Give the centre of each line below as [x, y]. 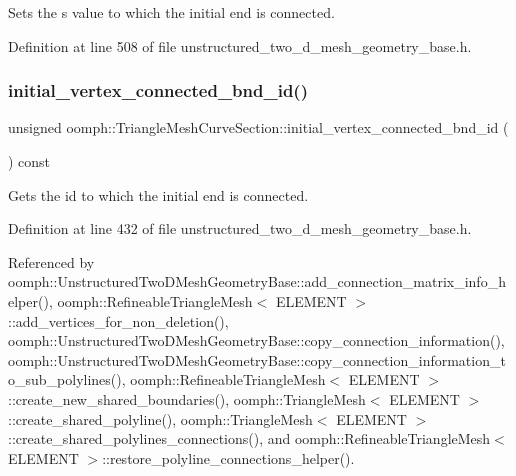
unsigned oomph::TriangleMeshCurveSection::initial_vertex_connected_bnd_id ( [258, 127]
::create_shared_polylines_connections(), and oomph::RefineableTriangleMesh [249, 438]
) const [29, 161]
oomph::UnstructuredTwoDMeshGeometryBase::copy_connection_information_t [257, 359]
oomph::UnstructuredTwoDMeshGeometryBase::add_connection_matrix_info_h [257, 281]
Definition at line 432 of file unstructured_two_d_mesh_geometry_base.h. [240, 228]
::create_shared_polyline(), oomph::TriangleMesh [160, 418]
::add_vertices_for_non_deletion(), [118, 320]
